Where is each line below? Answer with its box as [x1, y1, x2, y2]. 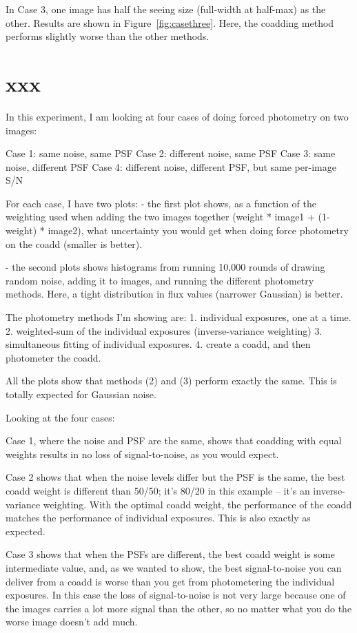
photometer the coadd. [6, 350, 101, 364]
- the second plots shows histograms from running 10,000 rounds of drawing [6, 260, 325, 274]
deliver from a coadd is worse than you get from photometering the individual [6, 574, 335, 588]
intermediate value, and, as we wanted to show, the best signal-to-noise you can [6, 560, 342, 574]
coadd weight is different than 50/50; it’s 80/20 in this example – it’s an [6, 483, 310, 497]
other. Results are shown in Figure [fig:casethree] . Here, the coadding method [6, 15, 334, 30]
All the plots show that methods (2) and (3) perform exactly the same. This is [6, 373, 337, 388]
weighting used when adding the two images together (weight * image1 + [6, 209, 315, 224]
